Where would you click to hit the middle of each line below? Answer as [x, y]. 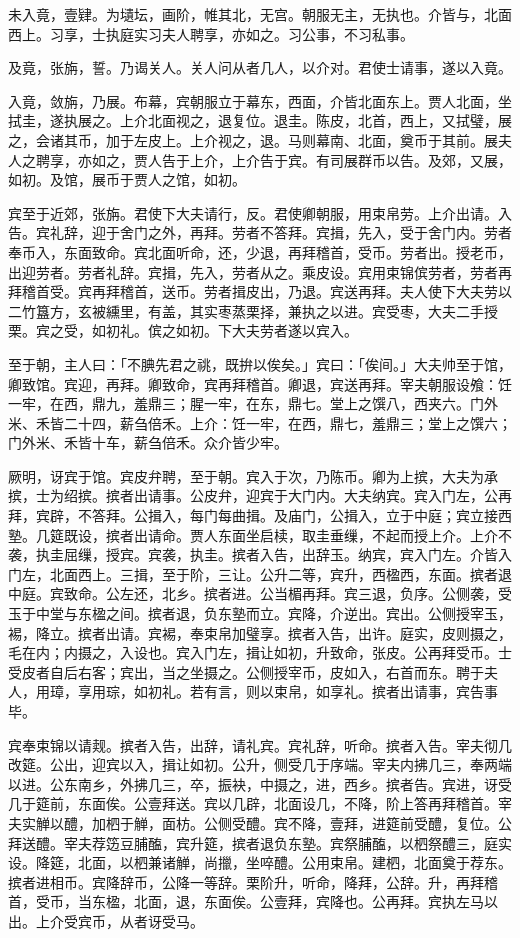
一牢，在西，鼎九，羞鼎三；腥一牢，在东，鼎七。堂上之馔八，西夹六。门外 [253, 403]
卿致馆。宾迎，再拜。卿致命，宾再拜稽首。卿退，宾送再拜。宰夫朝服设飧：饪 [260, 383]
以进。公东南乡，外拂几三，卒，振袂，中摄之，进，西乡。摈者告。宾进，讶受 [260, 783]
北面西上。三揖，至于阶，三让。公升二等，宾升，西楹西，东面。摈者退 [280, 573]
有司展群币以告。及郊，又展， [413, 159]
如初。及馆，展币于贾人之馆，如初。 [127, 179]
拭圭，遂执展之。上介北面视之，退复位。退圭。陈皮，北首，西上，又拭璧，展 [260, 120]
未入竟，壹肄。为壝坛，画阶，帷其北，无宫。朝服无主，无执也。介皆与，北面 [260, 14]
